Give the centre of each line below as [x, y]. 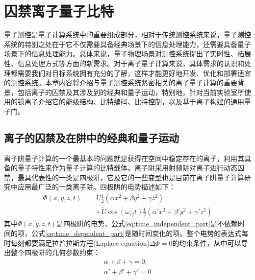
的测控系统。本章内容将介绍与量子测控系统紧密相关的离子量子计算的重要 [121, 82]
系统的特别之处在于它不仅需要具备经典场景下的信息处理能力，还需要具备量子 [127, 44]
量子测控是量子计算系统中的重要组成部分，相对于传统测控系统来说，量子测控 [127, 35]
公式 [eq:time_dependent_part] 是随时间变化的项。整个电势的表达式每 [140, 233]
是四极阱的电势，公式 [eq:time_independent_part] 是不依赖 [147, 223]
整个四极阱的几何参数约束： [55, 252]
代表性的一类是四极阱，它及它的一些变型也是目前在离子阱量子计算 [138, 177]
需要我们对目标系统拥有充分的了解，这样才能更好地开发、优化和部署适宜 [134, 73]
